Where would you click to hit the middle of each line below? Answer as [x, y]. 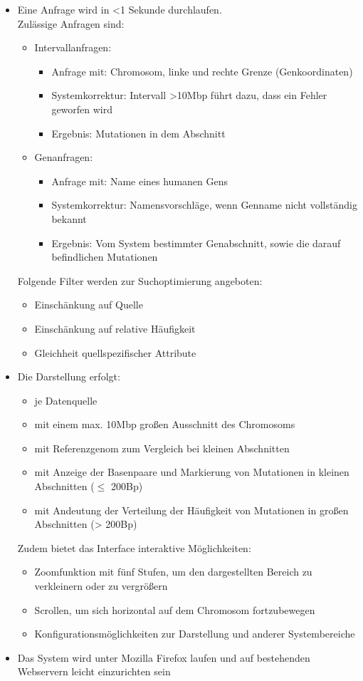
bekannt [69, 218]
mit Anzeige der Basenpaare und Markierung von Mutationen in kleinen [192, 472]
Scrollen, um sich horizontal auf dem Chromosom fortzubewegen [175, 609]
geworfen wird [82, 109]
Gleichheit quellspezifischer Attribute [115, 352]
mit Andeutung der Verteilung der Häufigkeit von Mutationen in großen [191, 510]
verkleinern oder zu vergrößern [101, 586]
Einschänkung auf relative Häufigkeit [115, 328]
